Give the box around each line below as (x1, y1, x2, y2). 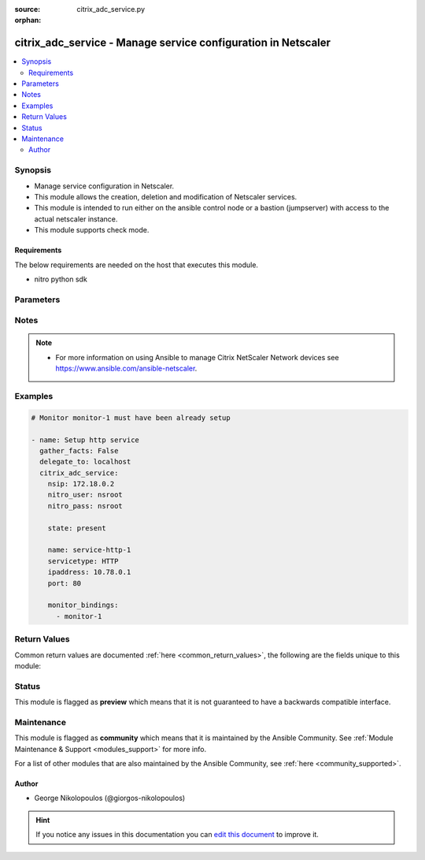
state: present (47, 523, 106, 532)
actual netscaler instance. (34, 214, 118, 224)
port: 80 (47, 579, 82, 587)
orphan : (14, 16, 42, 25)
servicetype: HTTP (47, 557, 119, 565)
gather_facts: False (39, 446, 119, 455)
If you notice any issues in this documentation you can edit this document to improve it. (35, 830, 319, 840)
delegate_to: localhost (39, 457, 131, 467)
